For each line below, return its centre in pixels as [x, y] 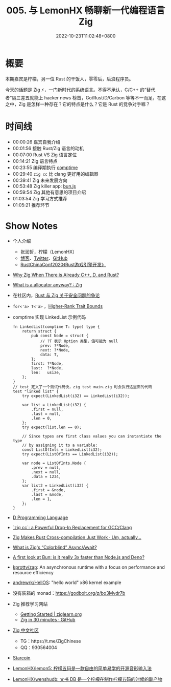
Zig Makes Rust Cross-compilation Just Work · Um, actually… [77, 537]
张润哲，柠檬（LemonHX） [49, 252]
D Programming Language [40, 517]
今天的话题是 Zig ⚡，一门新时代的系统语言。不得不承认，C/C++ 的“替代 [80, 90]
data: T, [49, 355]
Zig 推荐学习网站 [30, 604]
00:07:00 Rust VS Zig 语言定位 [45, 155]
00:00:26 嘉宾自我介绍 [36, 142]
